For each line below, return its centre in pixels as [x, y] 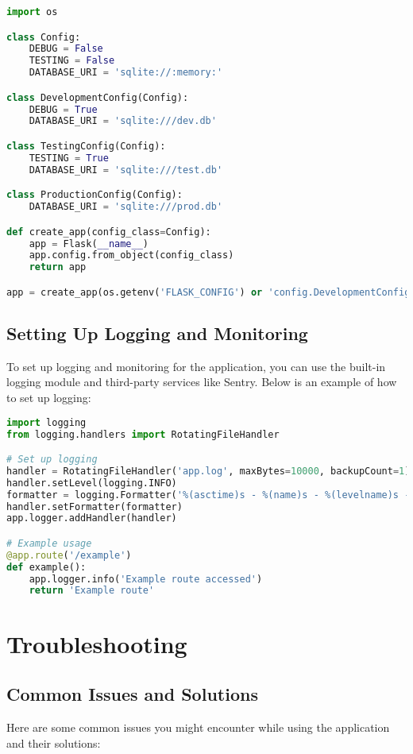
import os [32, 12]
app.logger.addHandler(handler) [92, 518]
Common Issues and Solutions [132, 694]
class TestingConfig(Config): [86, 146]
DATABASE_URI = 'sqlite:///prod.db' [126, 207]
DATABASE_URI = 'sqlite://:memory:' [126, 73]
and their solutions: [54, 742]
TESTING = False [72, 61]
